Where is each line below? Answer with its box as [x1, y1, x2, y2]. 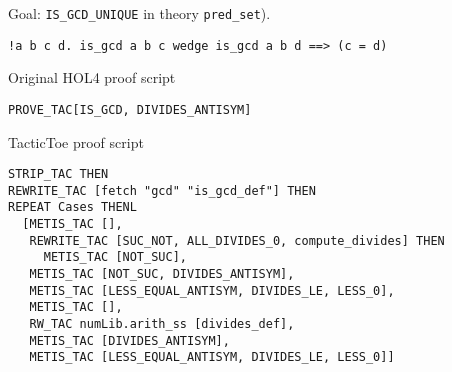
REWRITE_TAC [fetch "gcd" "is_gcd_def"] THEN [8, 183, 316, 198]
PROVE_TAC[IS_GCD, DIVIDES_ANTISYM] [8, 102, 252, 117]
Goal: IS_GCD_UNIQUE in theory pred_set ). [8, 3, 271, 23]
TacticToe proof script [8, 131, 144, 152]
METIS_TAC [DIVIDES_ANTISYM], [29, 333, 230, 348]
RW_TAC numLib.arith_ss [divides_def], [29, 317, 295, 332]
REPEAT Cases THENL [8, 200, 137, 215]
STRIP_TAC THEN [8, 167, 109, 182]
